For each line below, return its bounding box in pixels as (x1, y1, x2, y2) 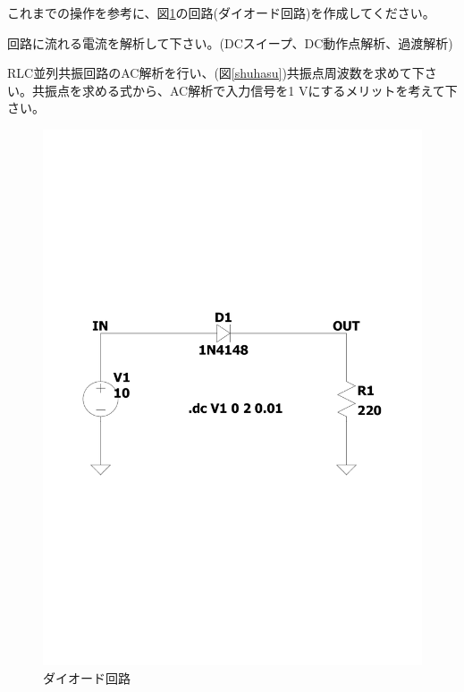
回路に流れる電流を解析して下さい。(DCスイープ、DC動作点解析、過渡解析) (7, 33, 453, 52)
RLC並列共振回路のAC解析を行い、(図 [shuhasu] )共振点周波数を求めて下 (7, 63, 425, 82)
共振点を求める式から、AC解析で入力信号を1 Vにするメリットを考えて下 (31, 80, 458, 99)
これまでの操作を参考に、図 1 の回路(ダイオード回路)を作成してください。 (7, 4, 435, 21)
